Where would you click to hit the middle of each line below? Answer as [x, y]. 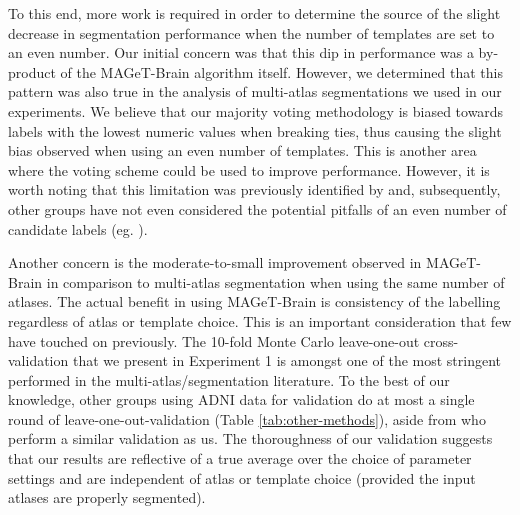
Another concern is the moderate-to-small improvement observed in [215, 262]
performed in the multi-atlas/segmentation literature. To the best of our [229, 379]
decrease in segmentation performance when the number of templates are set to [251, 32]
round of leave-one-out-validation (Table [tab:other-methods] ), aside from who [247, 418]
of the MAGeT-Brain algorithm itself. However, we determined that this [281, 71]
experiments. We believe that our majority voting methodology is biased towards [256, 110]
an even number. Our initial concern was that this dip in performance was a [241, 52]
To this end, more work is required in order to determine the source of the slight [254, 13]
